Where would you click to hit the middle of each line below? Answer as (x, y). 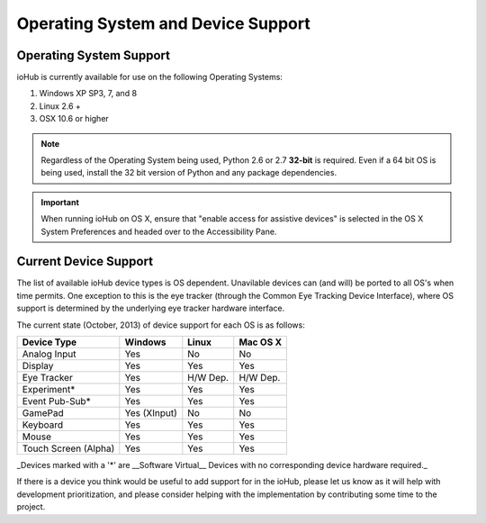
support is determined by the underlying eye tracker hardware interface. (151, 308)
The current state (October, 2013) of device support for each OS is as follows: (161, 325)
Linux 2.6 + (60, 106)
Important (60, 202)
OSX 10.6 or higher (74, 119)
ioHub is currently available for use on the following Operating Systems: (150, 77)
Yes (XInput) (151, 413)
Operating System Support (94, 55)
